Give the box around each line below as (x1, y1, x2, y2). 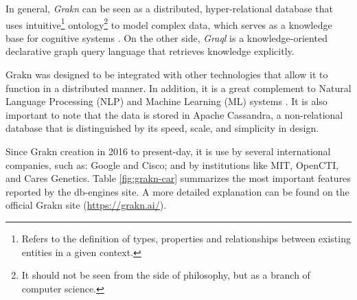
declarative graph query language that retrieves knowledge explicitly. (5, 44, 295, 58)
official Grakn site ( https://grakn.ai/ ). (5, 198, 167, 212)
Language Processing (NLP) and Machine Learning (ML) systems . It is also (5, 94, 327, 108)
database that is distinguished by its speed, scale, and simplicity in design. (5, 121, 319, 135)
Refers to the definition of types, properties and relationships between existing (21, 231, 351, 245)
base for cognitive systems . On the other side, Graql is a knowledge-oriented (5, 30, 327, 45)
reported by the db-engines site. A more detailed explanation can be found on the (5, 184, 349, 198)
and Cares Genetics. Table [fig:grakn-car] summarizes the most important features (5, 171, 351, 185)
